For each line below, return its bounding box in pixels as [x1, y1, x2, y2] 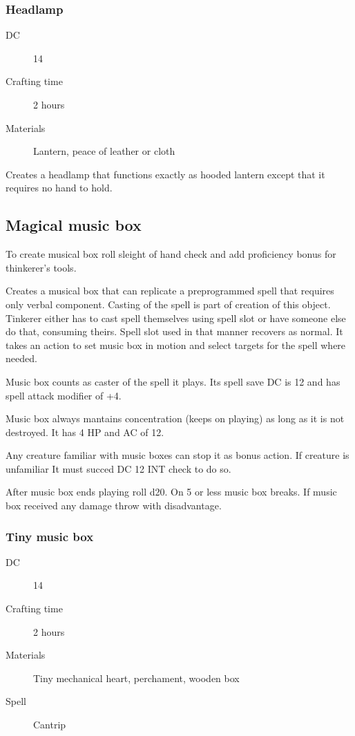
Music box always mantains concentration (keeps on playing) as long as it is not [6, 411, 345, 426]
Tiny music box [6, 527, 94, 545]
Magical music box [6, 214, 142, 236]
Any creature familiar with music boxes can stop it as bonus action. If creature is [6, 448, 349, 462]
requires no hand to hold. [6, 180, 113, 195]
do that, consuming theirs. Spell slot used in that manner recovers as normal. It [6, 324, 343, 339]
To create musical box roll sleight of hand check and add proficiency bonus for [6, 247, 336, 261]
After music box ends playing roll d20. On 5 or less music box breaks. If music [6, 484, 337, 499]
